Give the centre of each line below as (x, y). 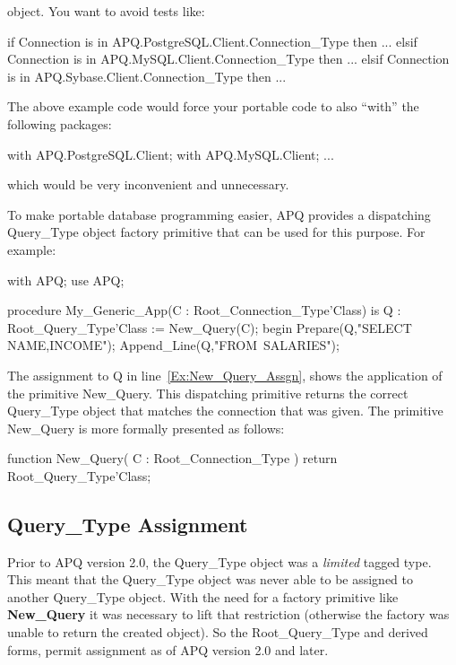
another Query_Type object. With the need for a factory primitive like (203, 596)
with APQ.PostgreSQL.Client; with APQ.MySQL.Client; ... (171, 154)
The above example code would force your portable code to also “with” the (213, 106)
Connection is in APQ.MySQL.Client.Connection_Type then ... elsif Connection (228, 59)
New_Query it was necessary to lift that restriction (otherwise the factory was (228, 614)
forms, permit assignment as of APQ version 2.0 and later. (168, 649)
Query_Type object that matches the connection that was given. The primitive (225, 411)
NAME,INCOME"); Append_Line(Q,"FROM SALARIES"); (173, 345)
